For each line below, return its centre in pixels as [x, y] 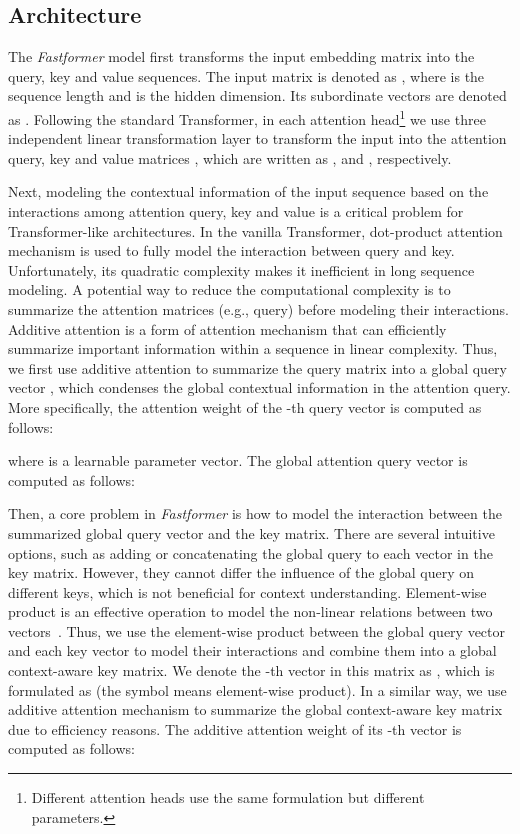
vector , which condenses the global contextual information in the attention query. [259, 387]
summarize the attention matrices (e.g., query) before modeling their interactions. [258, 308]
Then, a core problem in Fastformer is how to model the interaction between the [255, 513]
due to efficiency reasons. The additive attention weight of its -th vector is [235, 728]
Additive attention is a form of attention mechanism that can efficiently [227, 328]
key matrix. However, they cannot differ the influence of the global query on [241, 572]
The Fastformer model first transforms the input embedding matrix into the [241, 56]
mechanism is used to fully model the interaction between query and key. [231, 250]
